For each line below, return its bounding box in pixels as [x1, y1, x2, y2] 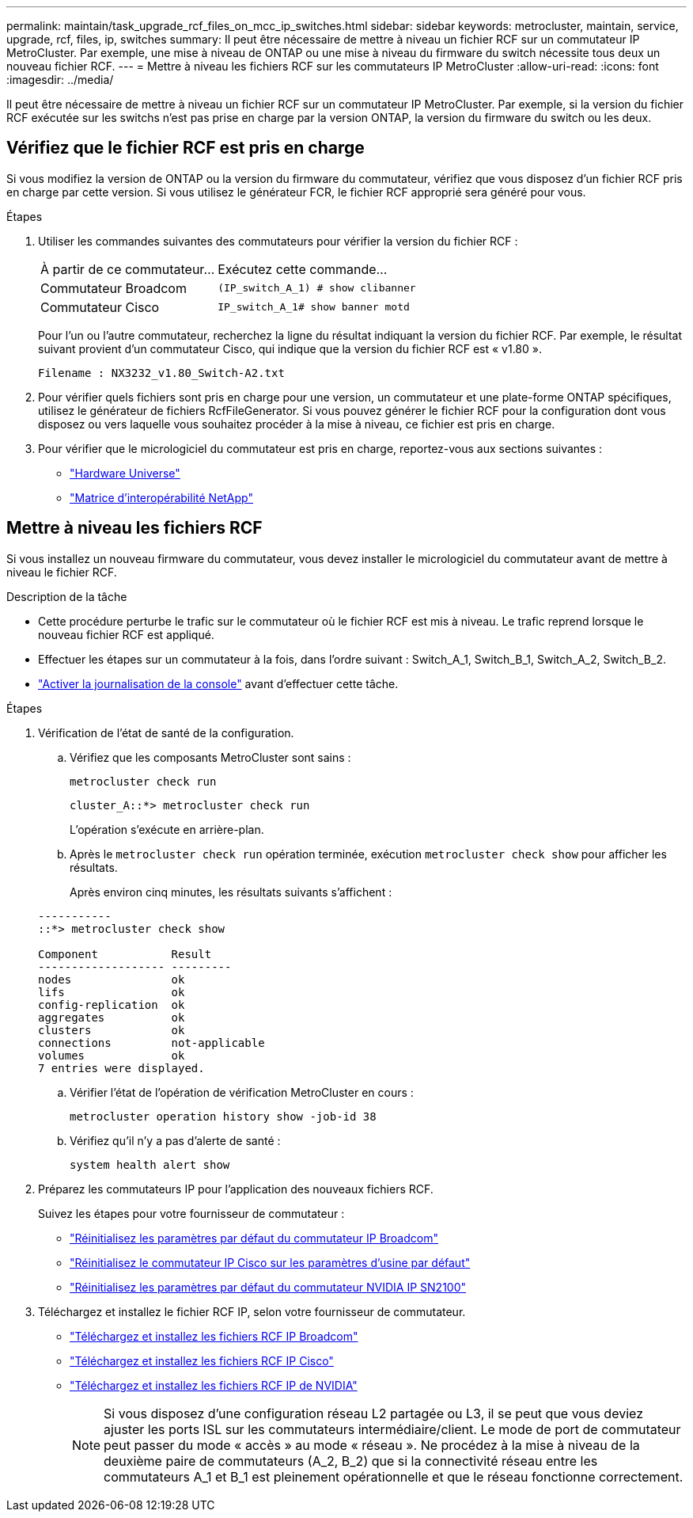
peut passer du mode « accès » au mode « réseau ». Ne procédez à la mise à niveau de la [104, 1436, 640, 1453]
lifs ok [38, 985, 185, 999]
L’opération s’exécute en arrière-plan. [70, 822, 264, 836]
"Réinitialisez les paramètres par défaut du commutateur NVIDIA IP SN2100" [70, 1280, 467, 1294]
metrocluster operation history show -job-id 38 [70, 1109, 377, 1123]
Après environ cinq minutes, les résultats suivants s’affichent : [70, 885, 392, 899]
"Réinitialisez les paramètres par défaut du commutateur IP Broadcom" [70, 1231, 438, 1245]
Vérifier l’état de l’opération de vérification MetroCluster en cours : [70, 1085, 414, 1099]
